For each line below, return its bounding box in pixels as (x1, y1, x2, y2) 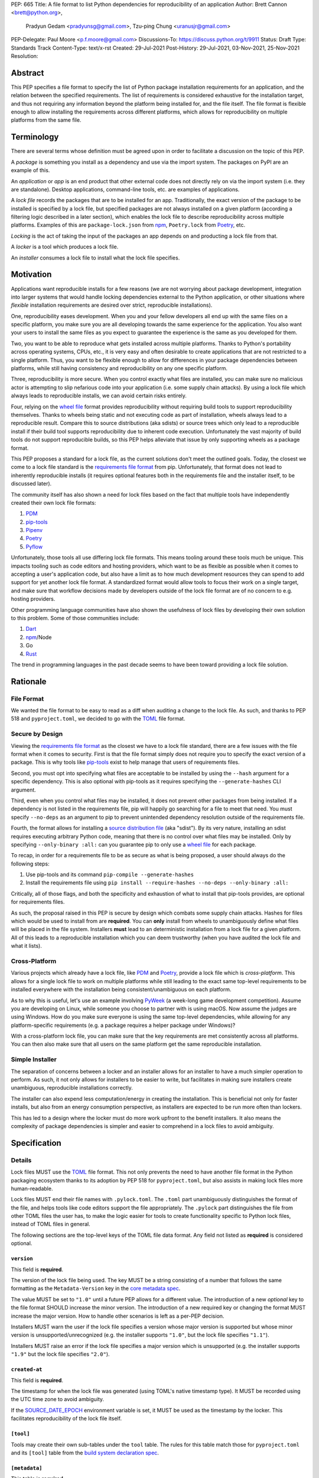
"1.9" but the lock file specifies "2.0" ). (11, 1351, 110, 1358)
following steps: (11, 860, 50, 867)
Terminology (11, 132, 59, 142)
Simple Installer (11, 1055, 57, 1064)
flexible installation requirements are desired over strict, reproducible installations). (11, 302, 213, 309)
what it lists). (11, 942, 43, 949)
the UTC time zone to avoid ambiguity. (11, 1396, 105, 1403)
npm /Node (25, 633, 52, 641)
